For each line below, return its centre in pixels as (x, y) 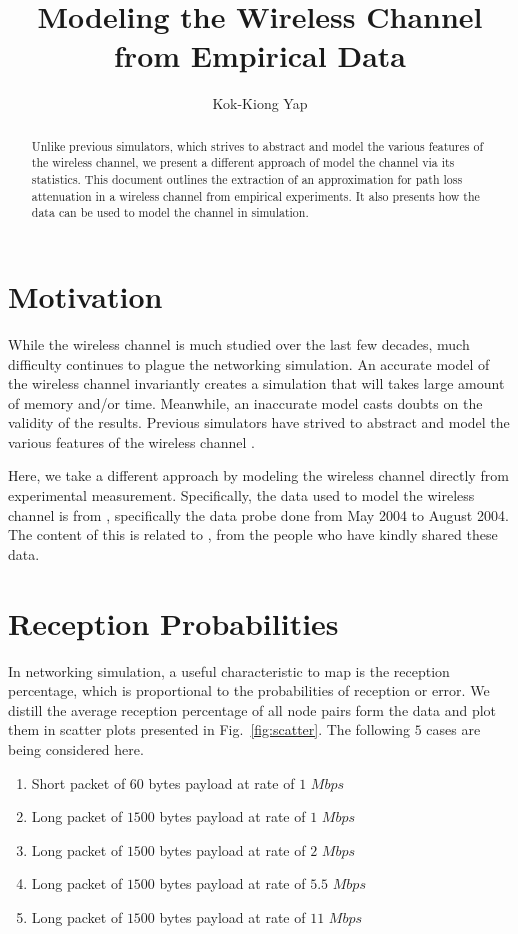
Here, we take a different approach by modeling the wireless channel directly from (258, 475)
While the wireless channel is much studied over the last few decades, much (239, 343)
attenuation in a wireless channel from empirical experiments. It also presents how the (255, 195)
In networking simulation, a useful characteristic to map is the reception (229, 670)
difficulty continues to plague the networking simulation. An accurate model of (249, 363)
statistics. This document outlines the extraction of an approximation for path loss (247, 179)
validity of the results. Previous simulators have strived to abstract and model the (259, 422)
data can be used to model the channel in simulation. (170, 212)
